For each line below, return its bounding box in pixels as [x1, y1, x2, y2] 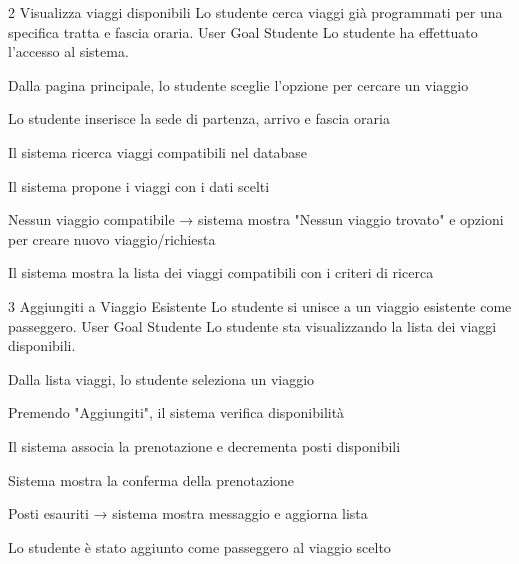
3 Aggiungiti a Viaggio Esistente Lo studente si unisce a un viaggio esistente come [8, 295, 512, 316]
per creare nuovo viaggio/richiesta [8, 228, 216, 249]
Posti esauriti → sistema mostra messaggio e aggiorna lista [8, 503, 368, 524]
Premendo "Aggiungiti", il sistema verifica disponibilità [8, 402, 345, 423]
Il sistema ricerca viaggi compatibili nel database [8, 141, 307, 162]
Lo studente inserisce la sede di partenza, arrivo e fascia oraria [8, 108, 390, 129]
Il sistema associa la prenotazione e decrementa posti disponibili [8, 435, 401, 456]
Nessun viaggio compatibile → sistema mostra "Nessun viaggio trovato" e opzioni [8, 209, 504, 230]
